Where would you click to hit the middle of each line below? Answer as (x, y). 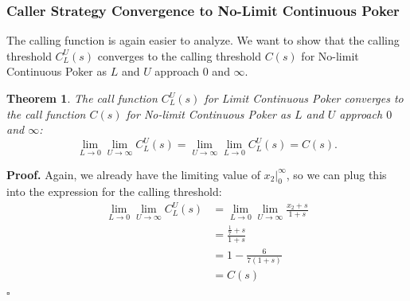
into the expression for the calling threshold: (114, 192)
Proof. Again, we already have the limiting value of (133, 174)
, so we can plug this (336, 174)
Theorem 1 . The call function (82, 98)
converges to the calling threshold (179, 55)
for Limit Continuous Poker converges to (304, 98)
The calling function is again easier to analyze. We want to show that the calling (203, 40)
